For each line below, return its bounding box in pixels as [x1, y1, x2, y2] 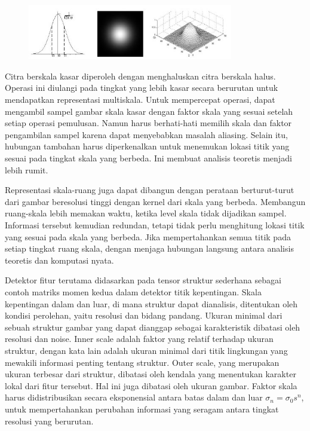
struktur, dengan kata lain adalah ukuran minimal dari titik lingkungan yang [5, 344, 288, 356]
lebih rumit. [5, 163, 48, 176]
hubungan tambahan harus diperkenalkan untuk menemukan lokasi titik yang [5, 140, 290, 152]
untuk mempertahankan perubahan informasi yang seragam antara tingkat [5, 402, 279, 415]
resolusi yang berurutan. [5, 414, 94, 427]
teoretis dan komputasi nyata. [5, 253, 114, 266]
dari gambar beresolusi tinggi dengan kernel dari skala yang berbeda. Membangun [5, 195, 306, 207]
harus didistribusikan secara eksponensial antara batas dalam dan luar [5, 391, 263, 404]
